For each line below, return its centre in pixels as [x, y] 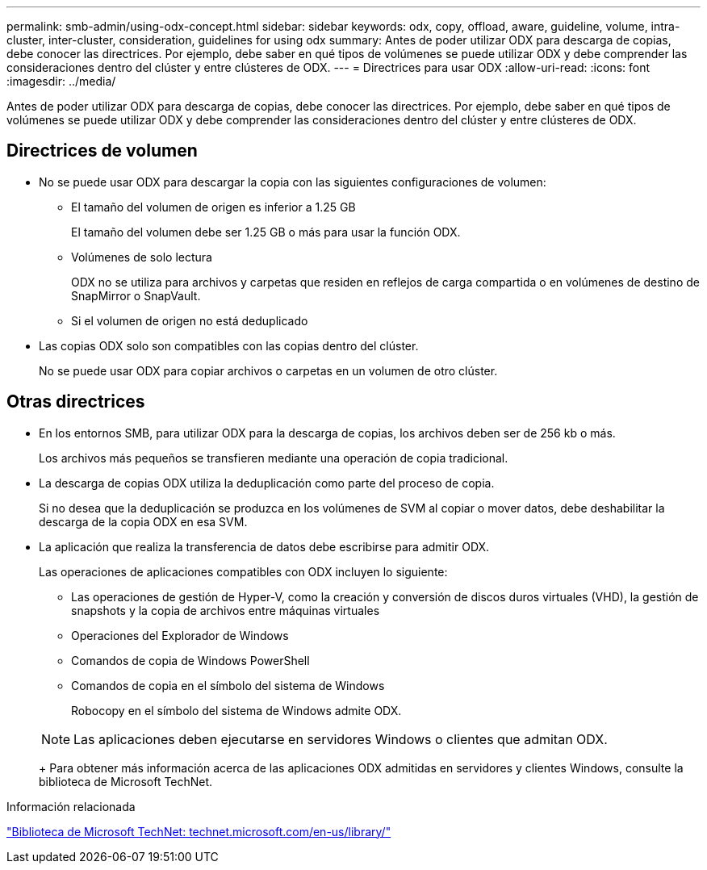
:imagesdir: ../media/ [61, 81]
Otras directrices [76, 402]
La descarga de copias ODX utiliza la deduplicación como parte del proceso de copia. [267, 483]
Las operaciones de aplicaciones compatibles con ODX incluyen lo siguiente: [243, 571]
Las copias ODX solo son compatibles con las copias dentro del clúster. [229, 345]
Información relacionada [71, 806]
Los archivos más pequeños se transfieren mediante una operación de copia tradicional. [274, 458]
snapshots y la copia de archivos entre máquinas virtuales [226, 610]
